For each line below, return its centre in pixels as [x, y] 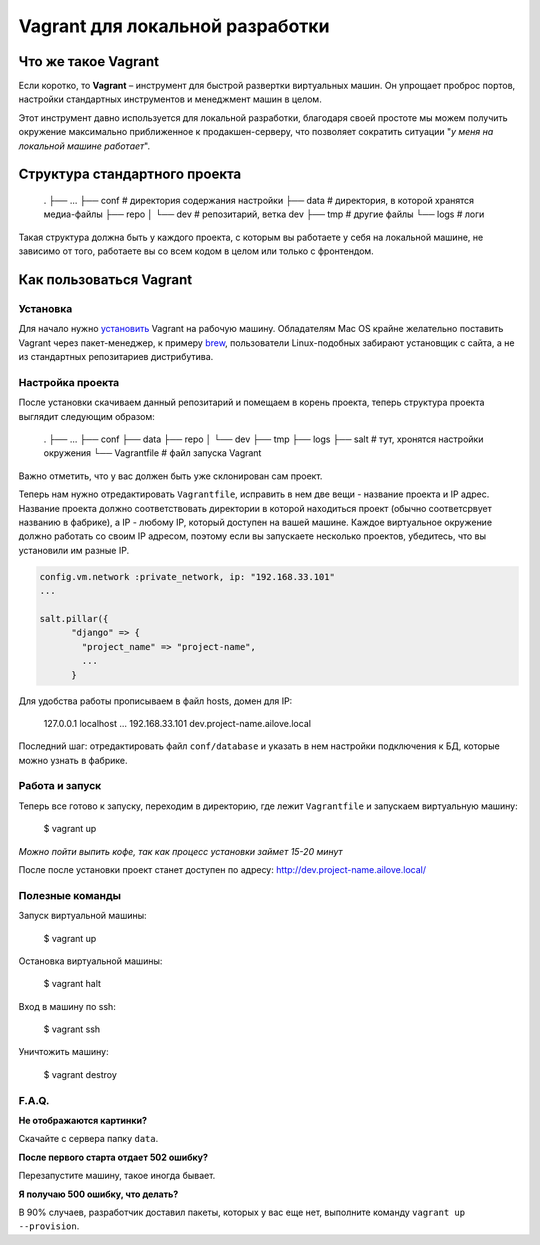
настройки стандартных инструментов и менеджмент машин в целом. [170, 99]
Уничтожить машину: [63, 1052]
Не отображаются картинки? [82, 1120]
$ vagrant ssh [72, 1029]
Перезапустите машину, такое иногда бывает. [117, 1176]
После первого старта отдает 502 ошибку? [113, 1157]
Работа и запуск [60, 786]
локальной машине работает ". [84, 146]
